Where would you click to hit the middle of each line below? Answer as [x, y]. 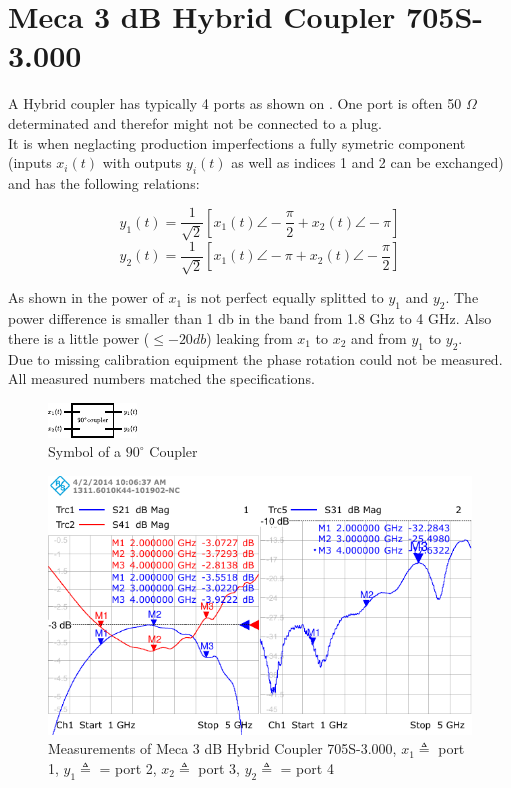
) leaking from [249, 337]
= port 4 [307, 767]
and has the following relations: [104, 182]
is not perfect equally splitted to [285, 297]
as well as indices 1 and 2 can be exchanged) [367, 162]
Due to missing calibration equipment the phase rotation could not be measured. [255, 358]
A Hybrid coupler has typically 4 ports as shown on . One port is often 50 [235, 103]
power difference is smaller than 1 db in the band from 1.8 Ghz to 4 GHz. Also [250, 318]
